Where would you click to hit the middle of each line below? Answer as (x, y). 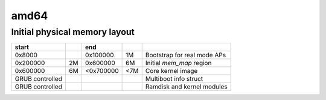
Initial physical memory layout (73, 32)
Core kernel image (171, 71)
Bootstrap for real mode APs (186, 55)
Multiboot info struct (174, 79)
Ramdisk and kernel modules (186, 87)
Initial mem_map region (178, 63)
